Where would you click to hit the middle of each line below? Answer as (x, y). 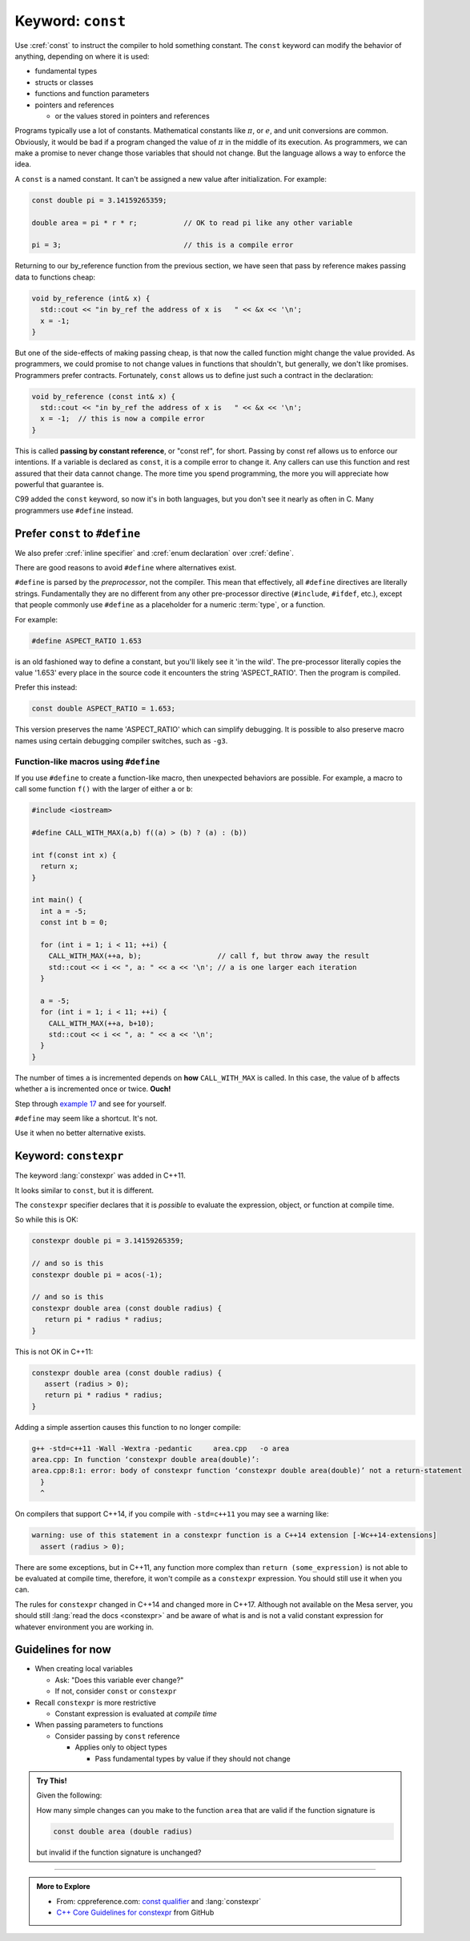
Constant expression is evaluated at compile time (136, 1713)
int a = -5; (64, 911)
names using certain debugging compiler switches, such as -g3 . (121, 740)
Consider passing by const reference (117, 1736)
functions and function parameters (92, 94)
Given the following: (69, 1795)
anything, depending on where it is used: (82, 56)
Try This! (52, 1780)
